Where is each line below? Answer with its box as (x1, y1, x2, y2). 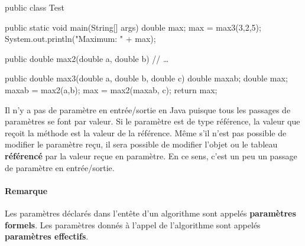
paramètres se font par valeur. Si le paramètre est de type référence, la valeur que (5, 115, 300, 127)
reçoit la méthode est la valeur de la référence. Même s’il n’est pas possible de (5, 126, 287, 139)
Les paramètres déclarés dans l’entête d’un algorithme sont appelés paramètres (5, 206, 296, 219)
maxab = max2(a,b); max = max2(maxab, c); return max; (5, 83, 218, 96)
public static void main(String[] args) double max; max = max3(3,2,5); (5, 21, 261, 33)
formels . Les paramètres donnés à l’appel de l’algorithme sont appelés (5, 218, 261, 231)
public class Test (5, 1, 64, 13)
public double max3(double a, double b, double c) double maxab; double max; (5, 72, 288, 84)
